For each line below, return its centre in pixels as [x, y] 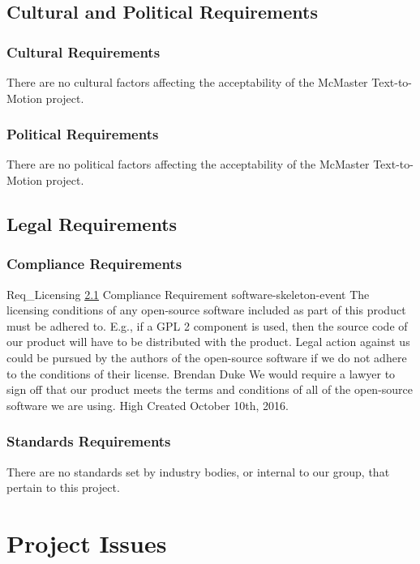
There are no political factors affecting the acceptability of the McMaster [188, 164]
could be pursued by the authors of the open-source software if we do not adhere [207, 357]
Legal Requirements [92, 223]
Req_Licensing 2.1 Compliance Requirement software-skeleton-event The [188, 294]
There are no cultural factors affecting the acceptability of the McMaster [187, 82]
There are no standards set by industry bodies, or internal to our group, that [198, 471]
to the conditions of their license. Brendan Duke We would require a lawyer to [201, 373]
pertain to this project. [63, 487]
